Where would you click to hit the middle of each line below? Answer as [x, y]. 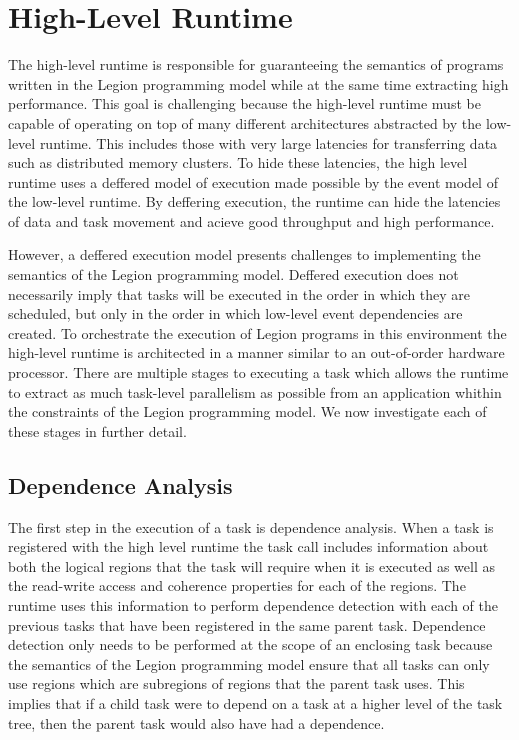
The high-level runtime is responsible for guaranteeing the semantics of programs [256, 64]
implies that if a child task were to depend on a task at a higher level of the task [255, 702]
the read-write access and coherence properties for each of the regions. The [237, 585]
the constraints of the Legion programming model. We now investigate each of [247, 411]
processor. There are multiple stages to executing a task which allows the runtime [258, 372]
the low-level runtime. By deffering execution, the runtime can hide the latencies [254, 201]
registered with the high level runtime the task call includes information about [248, 546]
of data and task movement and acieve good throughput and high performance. [251, 220]
